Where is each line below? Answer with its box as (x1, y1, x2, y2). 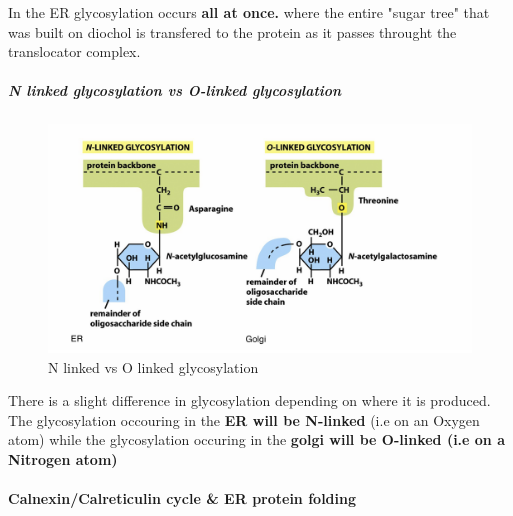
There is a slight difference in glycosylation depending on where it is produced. (8, 390, 491, 411)
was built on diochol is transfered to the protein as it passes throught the (8, 21, 457, 42)
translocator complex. (8, 41, 141, 62)
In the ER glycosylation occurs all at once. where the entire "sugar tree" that (8, 2, 490, 22)
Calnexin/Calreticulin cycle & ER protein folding (8, 488, 357, 509)
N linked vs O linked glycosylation (48, 356, 259, 377)
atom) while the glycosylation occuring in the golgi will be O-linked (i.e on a (8, 429, 506, 450)
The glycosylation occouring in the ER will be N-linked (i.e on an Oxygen (8, 409, 480, 430)
